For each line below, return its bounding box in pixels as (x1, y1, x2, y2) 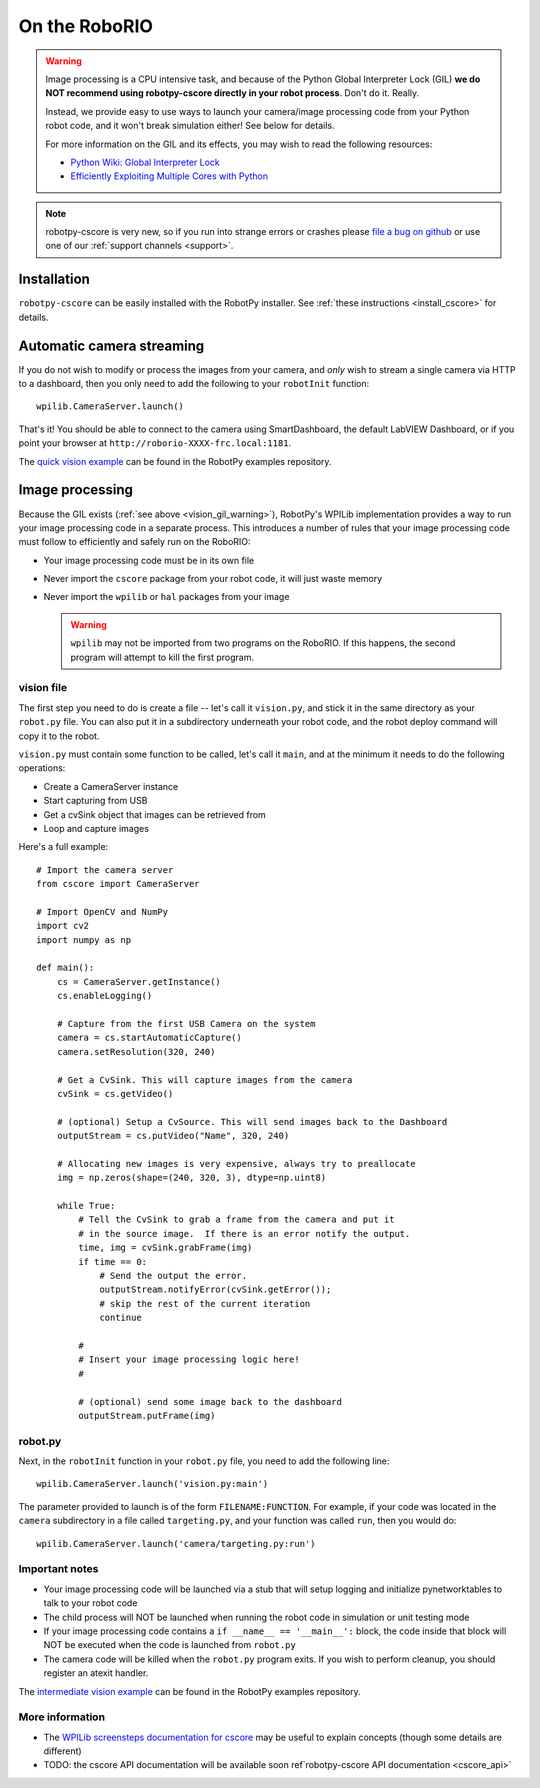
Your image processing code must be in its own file (43, 554, 255, 566)
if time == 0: (78, 1256, 148, 1267)
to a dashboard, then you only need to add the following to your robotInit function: (18, 378, 370, 390)
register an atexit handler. (43, 1667, 149, 1679)
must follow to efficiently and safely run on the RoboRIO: (18, 536, 251, 548)
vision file (18, 681, 68, 695)
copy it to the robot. (18, 730, 100, 742)
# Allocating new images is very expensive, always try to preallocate (56, 1158, 416, 1169)
